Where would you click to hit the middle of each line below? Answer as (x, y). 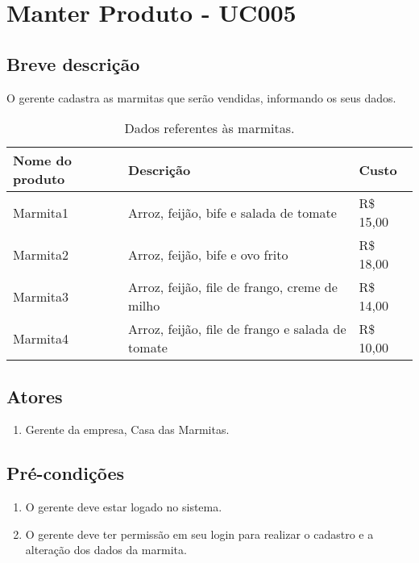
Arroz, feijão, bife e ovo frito (208, 254)
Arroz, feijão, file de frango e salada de (237, 329)
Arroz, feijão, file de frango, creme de (233, 287)
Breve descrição (73, 63)
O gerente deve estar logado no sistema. (124, 507)
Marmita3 (41, 296)
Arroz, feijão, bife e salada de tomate (232, 212)
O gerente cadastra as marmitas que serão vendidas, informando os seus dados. (201, 97)
